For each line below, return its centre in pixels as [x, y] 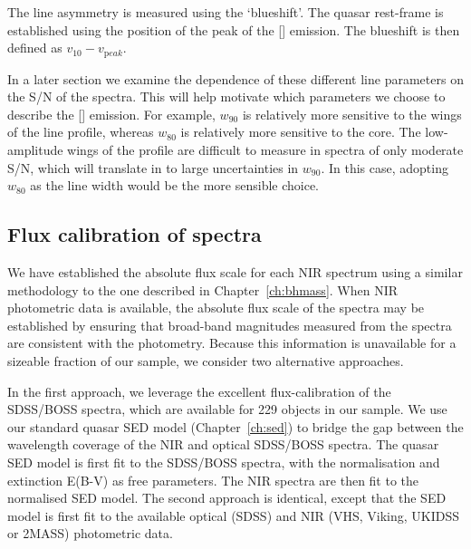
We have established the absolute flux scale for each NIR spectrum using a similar [235, 272]
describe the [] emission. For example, [111, 114]
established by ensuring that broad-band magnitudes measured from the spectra [230, 325]
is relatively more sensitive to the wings [352, 114]
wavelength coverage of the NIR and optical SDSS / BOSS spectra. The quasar [223, 444]
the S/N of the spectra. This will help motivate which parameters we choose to [226, 96]
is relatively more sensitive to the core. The [301, 132]
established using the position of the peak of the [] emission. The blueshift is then [234, 29]
